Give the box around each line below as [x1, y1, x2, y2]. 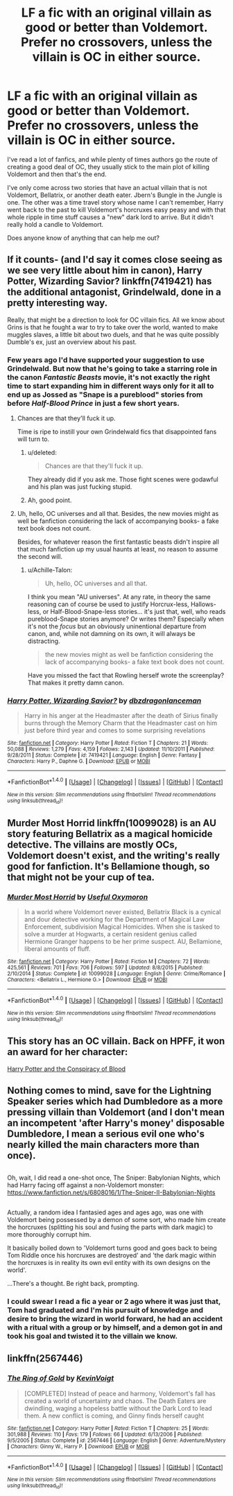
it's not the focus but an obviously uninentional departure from [27, 622, 207, 630]
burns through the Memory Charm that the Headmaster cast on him [24, 719, 217, 728]
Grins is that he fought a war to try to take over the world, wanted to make [7, 323, 218, 331]
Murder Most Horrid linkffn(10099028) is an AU [7, 817, 217, 829]
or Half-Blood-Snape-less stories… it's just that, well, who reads [42, 608, 226, 616]
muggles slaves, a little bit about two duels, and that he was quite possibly [7, 330, 220, 338]
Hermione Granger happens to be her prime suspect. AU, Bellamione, [24, 938, 223, 946]
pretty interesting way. [7, 297, 108, 309]
